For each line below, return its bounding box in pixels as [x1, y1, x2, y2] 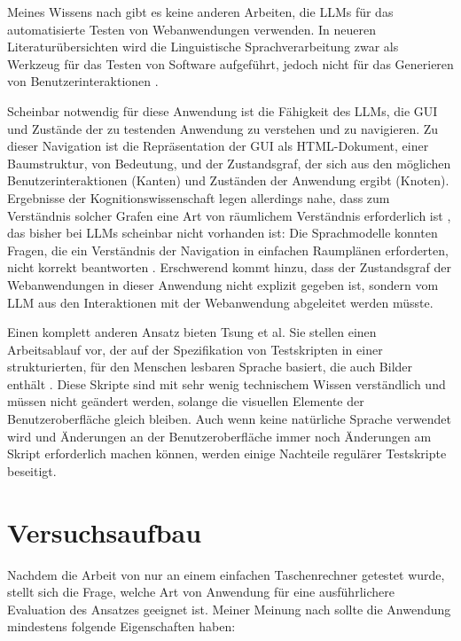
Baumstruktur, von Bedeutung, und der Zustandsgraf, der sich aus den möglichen [7, 153, 451, 172]
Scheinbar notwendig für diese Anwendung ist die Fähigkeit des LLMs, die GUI [7, 101, 438, 120]
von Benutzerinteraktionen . [7, 72, 159, 90]
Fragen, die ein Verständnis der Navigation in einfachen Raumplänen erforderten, [7, 240, 449, 259]
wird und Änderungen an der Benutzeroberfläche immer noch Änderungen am [7, 426, 432, 445]
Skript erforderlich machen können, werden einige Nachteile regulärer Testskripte [7, 444, 447, 463]
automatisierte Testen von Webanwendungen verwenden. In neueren [7, 20, 376, 38]
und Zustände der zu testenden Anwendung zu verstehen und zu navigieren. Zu [7, 119, 439, 137]
